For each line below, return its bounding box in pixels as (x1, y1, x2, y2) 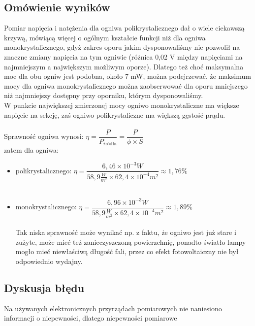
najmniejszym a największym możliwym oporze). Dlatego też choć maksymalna (4, 61, 244, 71)
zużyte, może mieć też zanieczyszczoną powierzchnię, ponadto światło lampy (15, 236, 246, 247)
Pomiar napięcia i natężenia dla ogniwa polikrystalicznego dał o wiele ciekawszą (4, 23, 245, 33)
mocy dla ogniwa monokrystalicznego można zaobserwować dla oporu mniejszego (4, 80, 248, 91)
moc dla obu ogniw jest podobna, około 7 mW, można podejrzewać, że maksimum (4, 71, 251, 81)
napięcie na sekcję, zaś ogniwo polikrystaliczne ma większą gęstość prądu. (4, 109, 225, 120)
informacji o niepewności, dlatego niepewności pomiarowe (4, 313, 177, 323)
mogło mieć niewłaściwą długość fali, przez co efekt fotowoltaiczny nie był (15, 246, 239, 257)
